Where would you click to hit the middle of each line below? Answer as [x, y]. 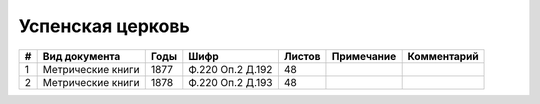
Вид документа [81, 56]
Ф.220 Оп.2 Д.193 [230, 82]
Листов [302, 56]
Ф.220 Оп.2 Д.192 [230, 69]
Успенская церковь [104, 26]
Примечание [364, 56]
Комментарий [443, 56]
